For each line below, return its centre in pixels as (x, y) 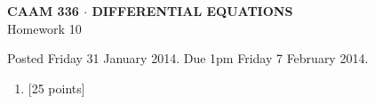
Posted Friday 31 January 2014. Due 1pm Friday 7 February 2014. (188, 58)
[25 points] (56, 88)
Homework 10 (44, 28)
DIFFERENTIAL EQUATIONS (192, 11)
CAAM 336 (43, 11)
